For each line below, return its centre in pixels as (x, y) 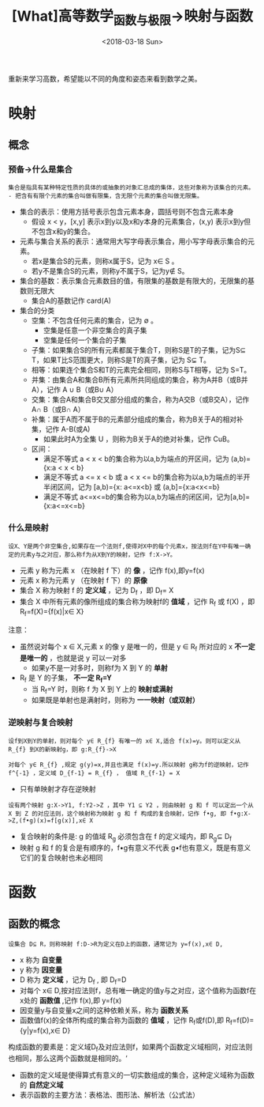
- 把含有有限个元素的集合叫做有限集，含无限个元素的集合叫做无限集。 (106, 196)
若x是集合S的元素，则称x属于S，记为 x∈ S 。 (105, 261)
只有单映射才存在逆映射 (58, 788)
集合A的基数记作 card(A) (71, 300)
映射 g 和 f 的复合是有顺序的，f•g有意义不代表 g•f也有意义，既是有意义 (135, 848)
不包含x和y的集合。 (63, 232)
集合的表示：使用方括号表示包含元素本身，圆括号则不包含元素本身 (126, 212)
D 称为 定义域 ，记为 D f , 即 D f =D (73, 980)
